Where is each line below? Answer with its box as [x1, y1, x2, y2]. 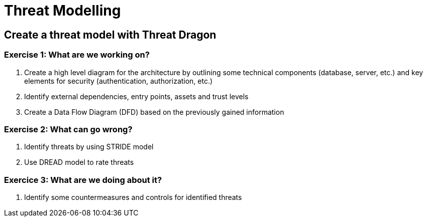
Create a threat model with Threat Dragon [4, 28, 217, 41]
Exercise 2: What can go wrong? [4, 124, 133, 134]
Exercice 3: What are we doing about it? [4, 174, 162, 185]
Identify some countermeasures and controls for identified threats [24, 193, 242, 202]
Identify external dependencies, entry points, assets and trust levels [24, 92, 249, 101]
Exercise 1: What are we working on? [4, 50, 150, 60]
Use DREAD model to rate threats [24, 158, 134, 167]
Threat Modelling [4, 2, 121, 19]
